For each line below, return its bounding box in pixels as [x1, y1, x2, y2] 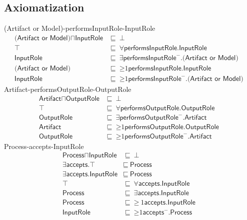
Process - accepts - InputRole [4, 141, 84, 151]
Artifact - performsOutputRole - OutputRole [4, 83, 131, 94]
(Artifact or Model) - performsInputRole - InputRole [4, 23, 155, 33]
